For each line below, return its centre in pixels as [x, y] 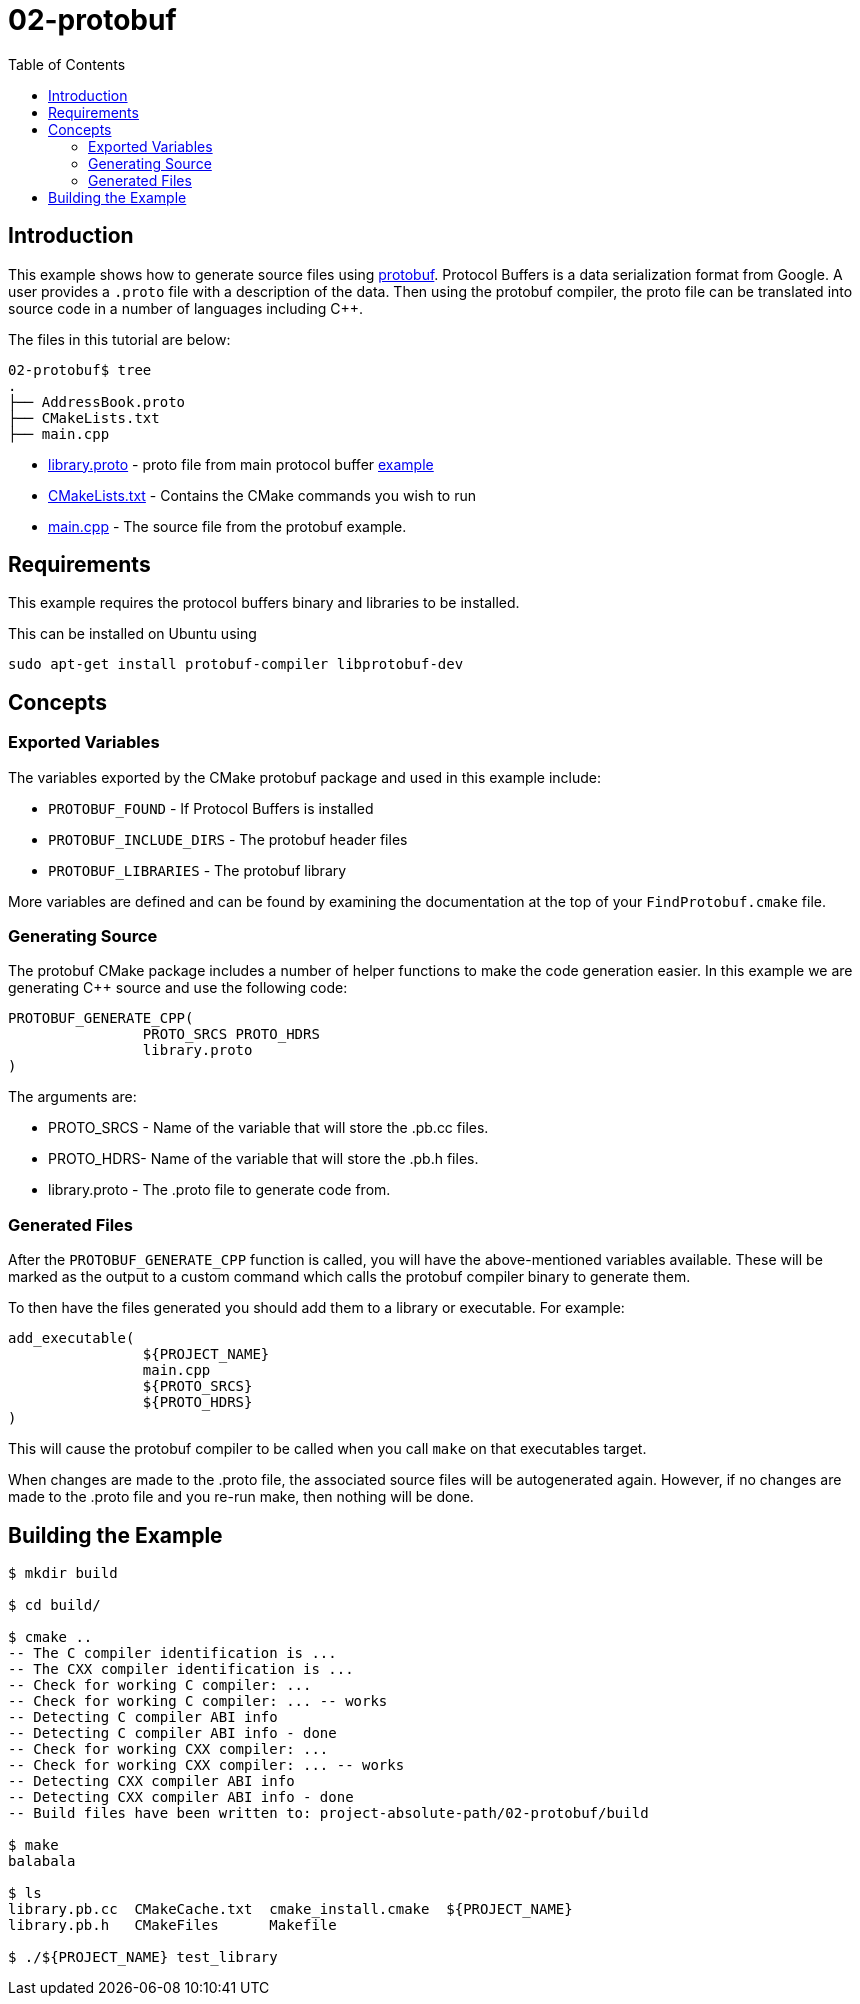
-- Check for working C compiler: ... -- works [198, 1701]
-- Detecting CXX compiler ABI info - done [181, 1797]
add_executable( [71, 1338]
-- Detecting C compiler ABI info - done [172, 1733]
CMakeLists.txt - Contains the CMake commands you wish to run [262, 495]
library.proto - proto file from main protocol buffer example [241, 464]
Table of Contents [67, 64]
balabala [42, 1861]
